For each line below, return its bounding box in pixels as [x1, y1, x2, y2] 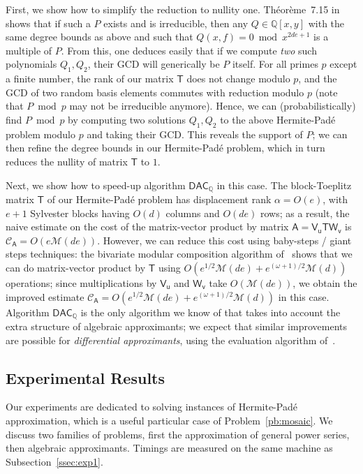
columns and [165, 205, 220, 220]
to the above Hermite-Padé [220, 112, 336, 126]
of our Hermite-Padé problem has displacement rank [47, 191, 272, 206]
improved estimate [6, 289, 84, 304]
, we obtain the [292, 275, 357, 290]
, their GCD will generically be [87, 57, 220, 71]
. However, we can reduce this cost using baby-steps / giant [97, 232, 352, 247]
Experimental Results [6, 366, 165, 388]
